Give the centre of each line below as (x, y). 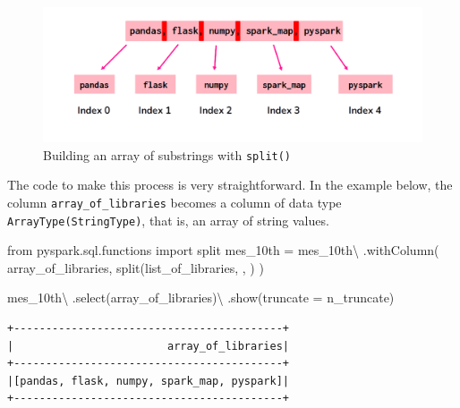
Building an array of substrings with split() (167, 154)
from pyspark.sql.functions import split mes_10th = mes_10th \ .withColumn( (223, 250)
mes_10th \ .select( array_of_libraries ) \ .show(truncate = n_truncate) (201, 297)
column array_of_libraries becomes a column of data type (175, 202)
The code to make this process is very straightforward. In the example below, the (230, 185)
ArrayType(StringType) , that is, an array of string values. (168, 220)
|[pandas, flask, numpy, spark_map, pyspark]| (148, 381)
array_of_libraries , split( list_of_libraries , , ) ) (136, 267)
